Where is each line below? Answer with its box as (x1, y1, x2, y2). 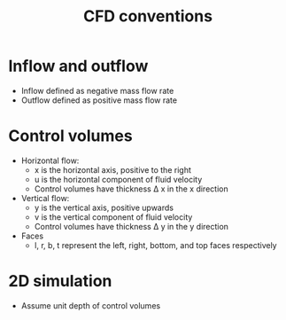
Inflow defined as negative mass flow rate (20, 85, 174, 96)
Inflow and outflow (8, 56, 149, 76)
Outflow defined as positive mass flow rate (20, 95, 178, 105)
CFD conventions (82, 6, 213, 27)
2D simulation (8, 271, 112, 292)
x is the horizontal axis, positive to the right (34, 164, 191, 175)
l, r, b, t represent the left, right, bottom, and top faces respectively (34, 239, 277, 250)
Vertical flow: (20, 192, 70, 203)
